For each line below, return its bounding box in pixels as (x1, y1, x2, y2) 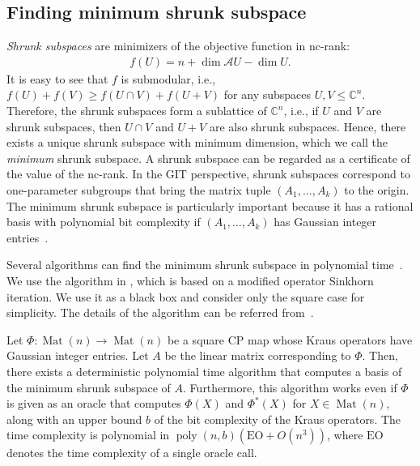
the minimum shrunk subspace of (6, 378, 171, 395)
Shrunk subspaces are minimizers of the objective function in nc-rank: (6, 37, 350, 54)
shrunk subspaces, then (6, 118, 121, 135)
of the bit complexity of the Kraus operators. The (154, 410, 401, 427)
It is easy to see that (6, 70, 108, 87)
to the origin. (344, 181, 409, 198)
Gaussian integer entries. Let (6, 347, 149, 364)
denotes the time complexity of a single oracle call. (6, 444, 257, 461)
